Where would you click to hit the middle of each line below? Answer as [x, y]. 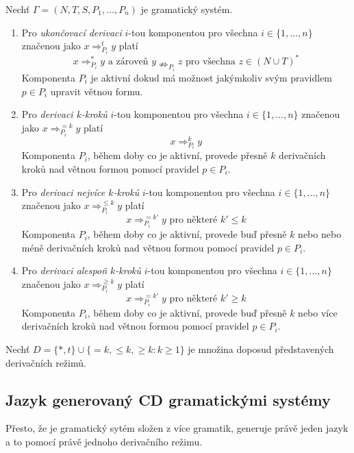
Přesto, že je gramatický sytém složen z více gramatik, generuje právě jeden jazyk [177, 428]
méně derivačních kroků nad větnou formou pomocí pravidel [148, 247]
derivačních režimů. [46, 362]
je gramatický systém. [187, 9]
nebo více [318, 312]
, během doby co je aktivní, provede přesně [177, 155]
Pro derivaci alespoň [64, 270]
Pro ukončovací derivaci [72, 32]
